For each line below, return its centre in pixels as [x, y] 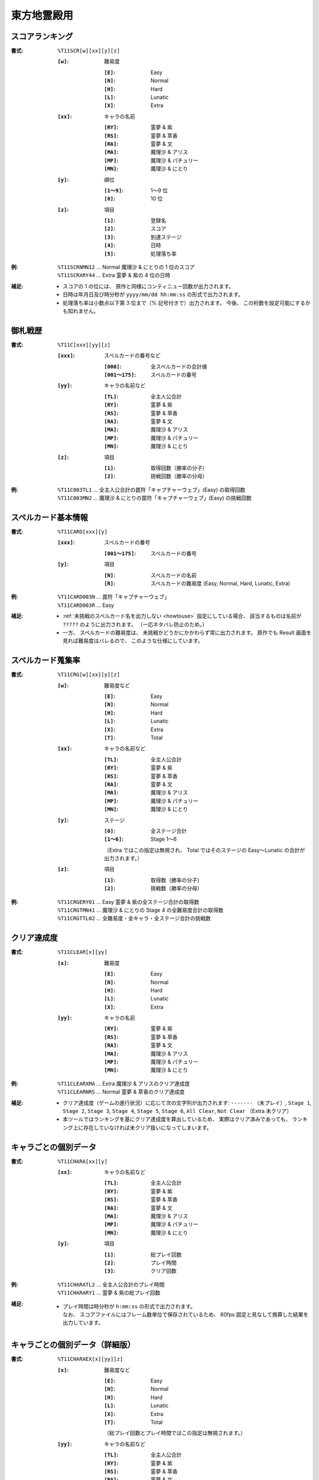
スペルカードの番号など [132, 356]
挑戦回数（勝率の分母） [179, 476]
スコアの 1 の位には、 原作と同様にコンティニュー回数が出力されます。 [149, 286]
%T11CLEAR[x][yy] [82, 952]
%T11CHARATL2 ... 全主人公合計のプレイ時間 [111, 1284]
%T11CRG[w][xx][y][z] [89, 675]
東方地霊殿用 [42, 15]
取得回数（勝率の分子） [179, 468]
